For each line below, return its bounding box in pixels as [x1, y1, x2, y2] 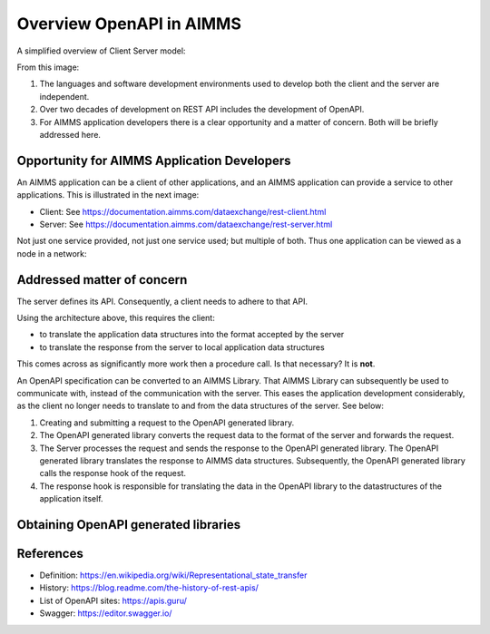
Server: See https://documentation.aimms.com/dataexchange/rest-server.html [39, 219, 333, 229]
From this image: [16, 62, 80, 73]
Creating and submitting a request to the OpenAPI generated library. [39, 417, 295, 428]
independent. [39, 91, 90, 102]
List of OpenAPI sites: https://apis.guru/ [39, 595, 188, 606]
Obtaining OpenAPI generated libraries [16, 517, 241, 532]
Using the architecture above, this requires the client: [16, 313, 215, 324]
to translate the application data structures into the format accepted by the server [39, 329, 345, 340]
